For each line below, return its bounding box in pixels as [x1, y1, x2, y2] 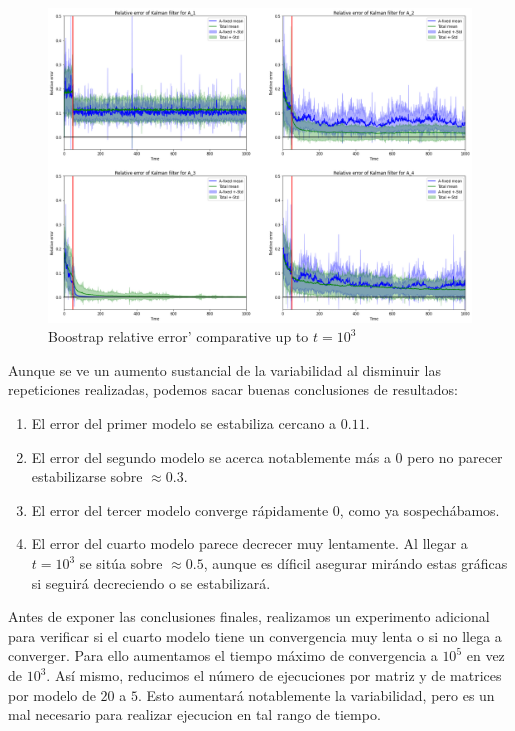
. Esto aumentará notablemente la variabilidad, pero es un [137, 684, 495, 705]
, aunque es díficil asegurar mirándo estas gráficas [203, 553, 508, 574]
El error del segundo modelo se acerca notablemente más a [31, 446, 391, 467]
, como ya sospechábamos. [339, 499, 500, 520]
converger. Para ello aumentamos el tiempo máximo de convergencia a [8, 645, 438, 666]
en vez [466, 645, 505, 666]
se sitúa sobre [79, 553, 163, 574]
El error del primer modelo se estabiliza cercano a [31, 413, 337, 434]
